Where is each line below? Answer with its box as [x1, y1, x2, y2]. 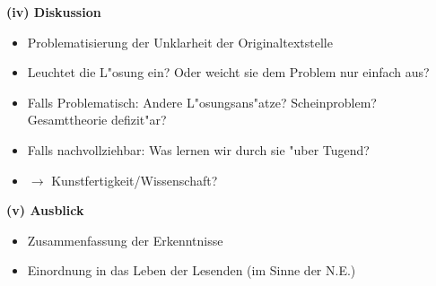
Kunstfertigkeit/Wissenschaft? [51, 170, 218, 189]
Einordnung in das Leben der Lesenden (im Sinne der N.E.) [27, 261, 356, 280]
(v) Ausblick [6, 201, 84, 220]
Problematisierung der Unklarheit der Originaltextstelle [27, 32, 333, 51]
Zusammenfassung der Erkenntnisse [27, 230, 223, 249]
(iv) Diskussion [6, 3, 101, 21]
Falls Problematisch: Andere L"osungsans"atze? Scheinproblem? [27, 92, 377, 111]
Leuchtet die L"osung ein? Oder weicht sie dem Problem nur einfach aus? [27, 63, 430, 82]
